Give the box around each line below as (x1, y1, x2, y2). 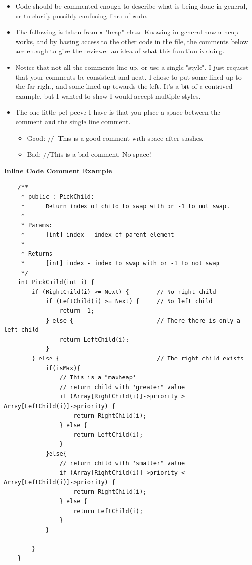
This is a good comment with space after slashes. (58, 133, 204, 143)
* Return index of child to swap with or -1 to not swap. (21, 203, 230, 210)
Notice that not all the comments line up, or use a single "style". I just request (15, 62, 249, 72)
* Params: (21, 222, 53, 229)
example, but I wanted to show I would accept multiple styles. (15, 90, 201, 101)
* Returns (21, 250, 53, 257)
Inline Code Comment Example (4, 165, 112, 175)
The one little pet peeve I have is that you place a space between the (15, 107, 220, 117)
